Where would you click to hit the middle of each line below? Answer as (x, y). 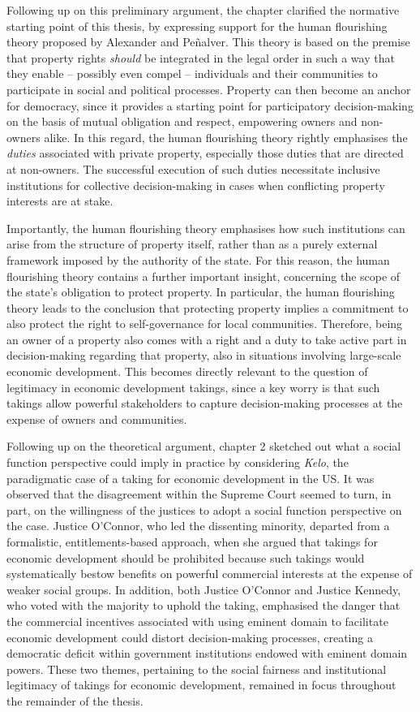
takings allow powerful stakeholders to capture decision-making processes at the (205, 403)
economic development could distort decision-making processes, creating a (190, 637)
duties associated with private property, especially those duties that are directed (205, 153)
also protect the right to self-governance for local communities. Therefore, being (205, 324)
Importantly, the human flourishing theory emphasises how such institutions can (206, 228)
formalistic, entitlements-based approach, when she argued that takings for (192, 542)
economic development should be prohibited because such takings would (186, 557)
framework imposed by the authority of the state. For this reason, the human (198, 259)
